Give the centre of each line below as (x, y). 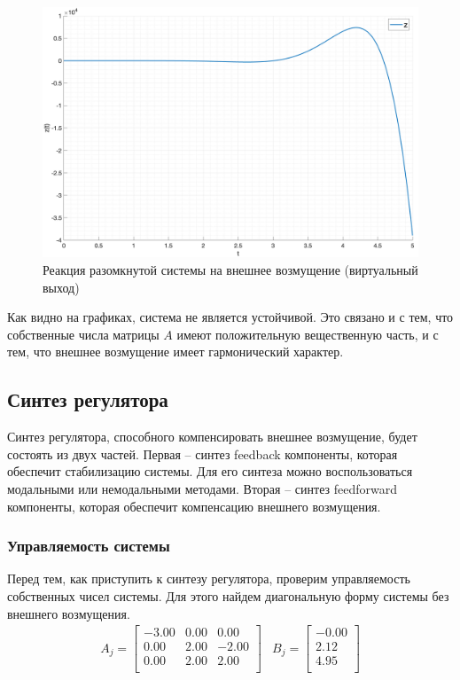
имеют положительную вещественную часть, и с (308, 334)
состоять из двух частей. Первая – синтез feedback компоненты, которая (203, 453)
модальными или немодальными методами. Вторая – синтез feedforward (202, 488)
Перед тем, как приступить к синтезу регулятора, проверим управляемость (209, 578)
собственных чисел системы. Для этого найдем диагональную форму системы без (228, 595)
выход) (61, 287)
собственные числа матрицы (83, 334)
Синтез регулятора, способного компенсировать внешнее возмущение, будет (212, 437)
